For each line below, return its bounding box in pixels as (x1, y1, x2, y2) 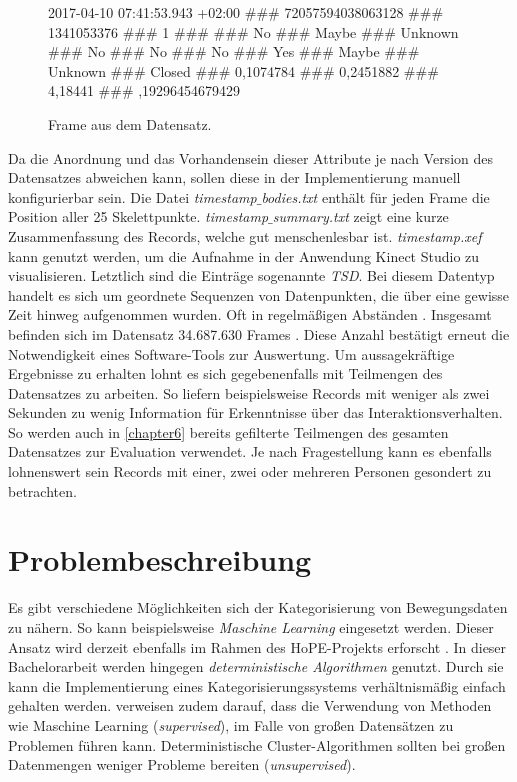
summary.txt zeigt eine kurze (272, 206, 449, 227)
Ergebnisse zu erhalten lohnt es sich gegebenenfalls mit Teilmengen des (8, 363, 443, 384)
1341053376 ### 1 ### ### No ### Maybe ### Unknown (48, 21, 459, 42)
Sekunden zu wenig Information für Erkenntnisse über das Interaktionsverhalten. (8, 402, 503, 423)
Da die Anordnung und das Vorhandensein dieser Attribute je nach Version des (8, 147, 493, 168)
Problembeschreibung (8, 539, 312, 580)
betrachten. (8, 480, 77, 501)
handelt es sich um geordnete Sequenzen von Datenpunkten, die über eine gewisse (8, 284, 510, 305)
